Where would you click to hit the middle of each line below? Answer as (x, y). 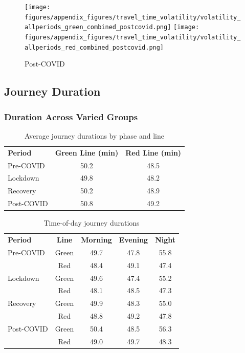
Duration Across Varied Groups (71, 116)
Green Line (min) (87, 152)
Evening (133, 240)
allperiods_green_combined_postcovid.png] (98, 27)
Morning (96, 240)
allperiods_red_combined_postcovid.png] (94, 47)
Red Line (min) (153, 152)
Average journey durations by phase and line (95, 135)
